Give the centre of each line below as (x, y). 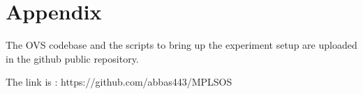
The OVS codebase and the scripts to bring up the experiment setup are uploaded (181, 45)
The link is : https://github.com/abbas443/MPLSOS (119, 82)
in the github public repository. (72, 58)
